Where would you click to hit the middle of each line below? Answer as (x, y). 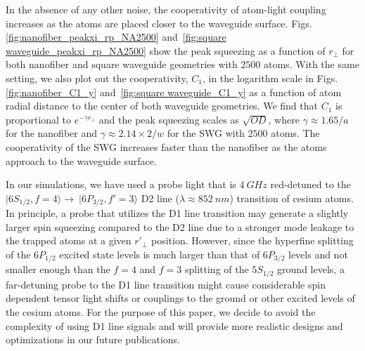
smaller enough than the (58, 269)
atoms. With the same (312, 64)
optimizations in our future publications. (93, 339)
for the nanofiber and (52, 133)
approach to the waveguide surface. (81, 160)
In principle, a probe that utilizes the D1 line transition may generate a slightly (177, 213)
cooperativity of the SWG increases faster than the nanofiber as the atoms (166, 146)
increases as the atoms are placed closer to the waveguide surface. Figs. (159, 23)
